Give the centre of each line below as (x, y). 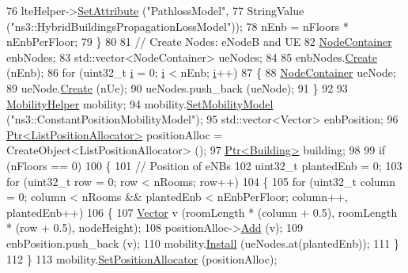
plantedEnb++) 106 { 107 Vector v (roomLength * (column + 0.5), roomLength (202, 212)
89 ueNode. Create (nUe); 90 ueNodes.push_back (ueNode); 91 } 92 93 (177, 87)
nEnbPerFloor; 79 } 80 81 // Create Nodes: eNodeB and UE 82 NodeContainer (199, 42)
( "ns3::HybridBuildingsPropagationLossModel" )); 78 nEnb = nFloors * (178, 26)
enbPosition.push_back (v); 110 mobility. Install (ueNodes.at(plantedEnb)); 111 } (203, 243)
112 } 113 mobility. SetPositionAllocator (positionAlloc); (142, 258)
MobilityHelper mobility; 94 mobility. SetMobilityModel (140, 103)
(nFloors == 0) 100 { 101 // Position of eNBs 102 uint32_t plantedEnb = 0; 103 (204, 165)
